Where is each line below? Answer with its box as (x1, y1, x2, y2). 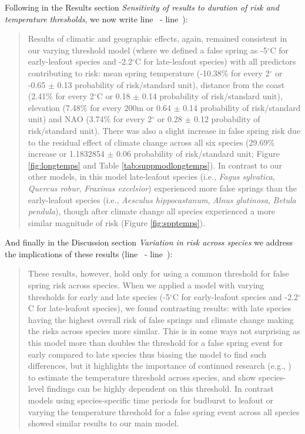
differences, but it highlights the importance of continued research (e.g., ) (28, 359, 291, 372)
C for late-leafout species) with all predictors (135, 55, 296, 68)
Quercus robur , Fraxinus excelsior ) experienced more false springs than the (28, 181, 297, 194)
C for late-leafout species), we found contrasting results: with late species (28, 302, 291, 314)
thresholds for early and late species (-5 (28, 290, 170, 302)
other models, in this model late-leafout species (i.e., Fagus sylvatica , (28, 170, 275, 183)
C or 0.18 (96, 90, 130, 102)
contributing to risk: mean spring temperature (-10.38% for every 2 (28, 66, 270, 79)
